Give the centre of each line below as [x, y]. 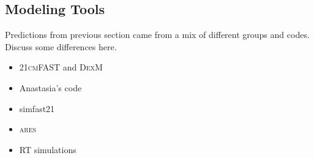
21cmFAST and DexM [61, 67]
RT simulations [48, 149]
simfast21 [37, 108]
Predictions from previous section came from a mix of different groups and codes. [157, 35]
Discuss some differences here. [61, 46]
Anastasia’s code [50, 87]
